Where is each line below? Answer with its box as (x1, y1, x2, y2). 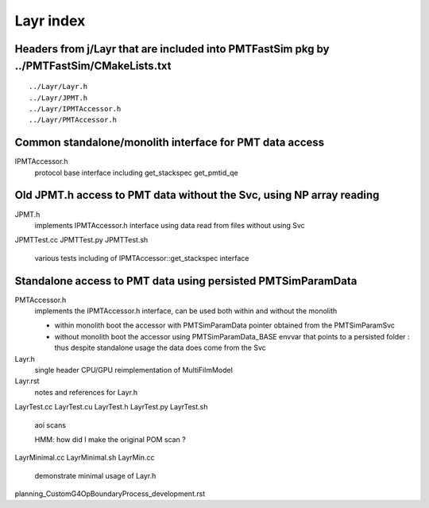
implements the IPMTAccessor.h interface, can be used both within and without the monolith (34, 306, 338, 316)
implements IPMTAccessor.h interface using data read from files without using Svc (34, 220, 305, 230)
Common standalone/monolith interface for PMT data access (14, 136, 325, 149)
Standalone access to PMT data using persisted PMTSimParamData (14, 274, 357, 288)
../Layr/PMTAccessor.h (29, 115, 118, 125)
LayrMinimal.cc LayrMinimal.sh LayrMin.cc (14, 453, 155, 463)
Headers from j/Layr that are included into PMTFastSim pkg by (14, 42, 330, 56)
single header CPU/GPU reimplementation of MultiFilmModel (34, 365, 234, 374)
